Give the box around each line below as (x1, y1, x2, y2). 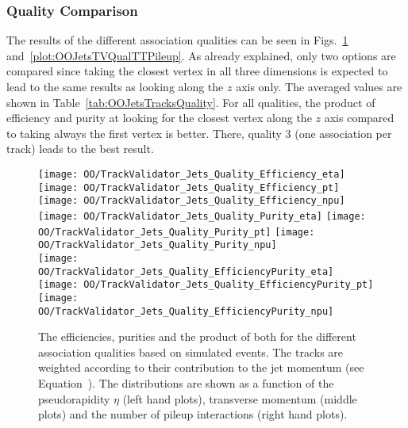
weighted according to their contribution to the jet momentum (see (38, 359, 364, 376)
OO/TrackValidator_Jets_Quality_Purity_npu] (38, 239, 277, 251)
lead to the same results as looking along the (6, 78, 224, 94)
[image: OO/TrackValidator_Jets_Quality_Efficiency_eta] (38, 168, 345, 180)
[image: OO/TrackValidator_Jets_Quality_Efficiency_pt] (38, 182, 340, 193)
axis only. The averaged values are (236, 78, 402, 94)
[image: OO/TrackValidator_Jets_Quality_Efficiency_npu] (38, 195, 345, 207)
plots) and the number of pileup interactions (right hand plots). (38, 406, 348, 422)
